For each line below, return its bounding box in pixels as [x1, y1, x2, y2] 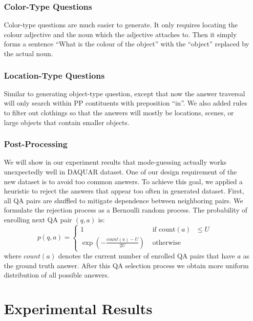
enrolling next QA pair [4, 214, 72, 224]
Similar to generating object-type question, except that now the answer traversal [4, 88, 245, 98]
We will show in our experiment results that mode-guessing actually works [4, 157, 227, 167]
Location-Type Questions [4, 69, 105, 81]
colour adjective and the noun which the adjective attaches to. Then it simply [4, 29, 237, 39]
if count [152, 226, 176, 233]
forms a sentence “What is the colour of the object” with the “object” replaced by [4, 39, 249, 49]
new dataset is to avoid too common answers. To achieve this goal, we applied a [4, 176, 243, 186]
